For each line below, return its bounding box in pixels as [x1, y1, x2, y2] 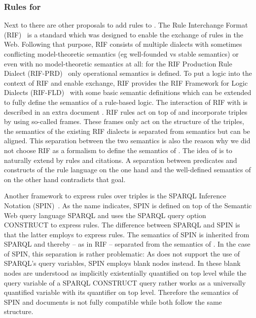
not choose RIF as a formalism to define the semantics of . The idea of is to [4, 145, 232, 155]
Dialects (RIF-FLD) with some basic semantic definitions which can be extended [4, 87, 252, 97]
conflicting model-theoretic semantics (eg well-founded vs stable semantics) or [4, 49, 239, 59]
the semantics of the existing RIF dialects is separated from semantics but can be [4, 126, 250, 136]
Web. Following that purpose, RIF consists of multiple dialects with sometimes [4, 39, 242, 49]
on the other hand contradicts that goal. [4, 174, 126, 184]
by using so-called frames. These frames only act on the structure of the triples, [4, 116, 244, 127]
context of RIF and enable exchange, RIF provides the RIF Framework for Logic [4, 77, 248, 88]
